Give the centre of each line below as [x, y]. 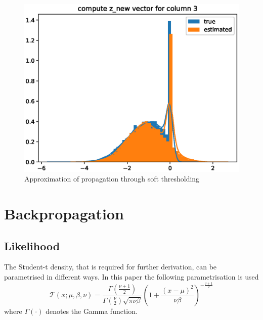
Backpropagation [64, 214]
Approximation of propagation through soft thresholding [112, 179]
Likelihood [32, 245]
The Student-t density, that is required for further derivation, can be [111, 267]
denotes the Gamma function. [92, 311]
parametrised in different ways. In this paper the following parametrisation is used [131, 277]
